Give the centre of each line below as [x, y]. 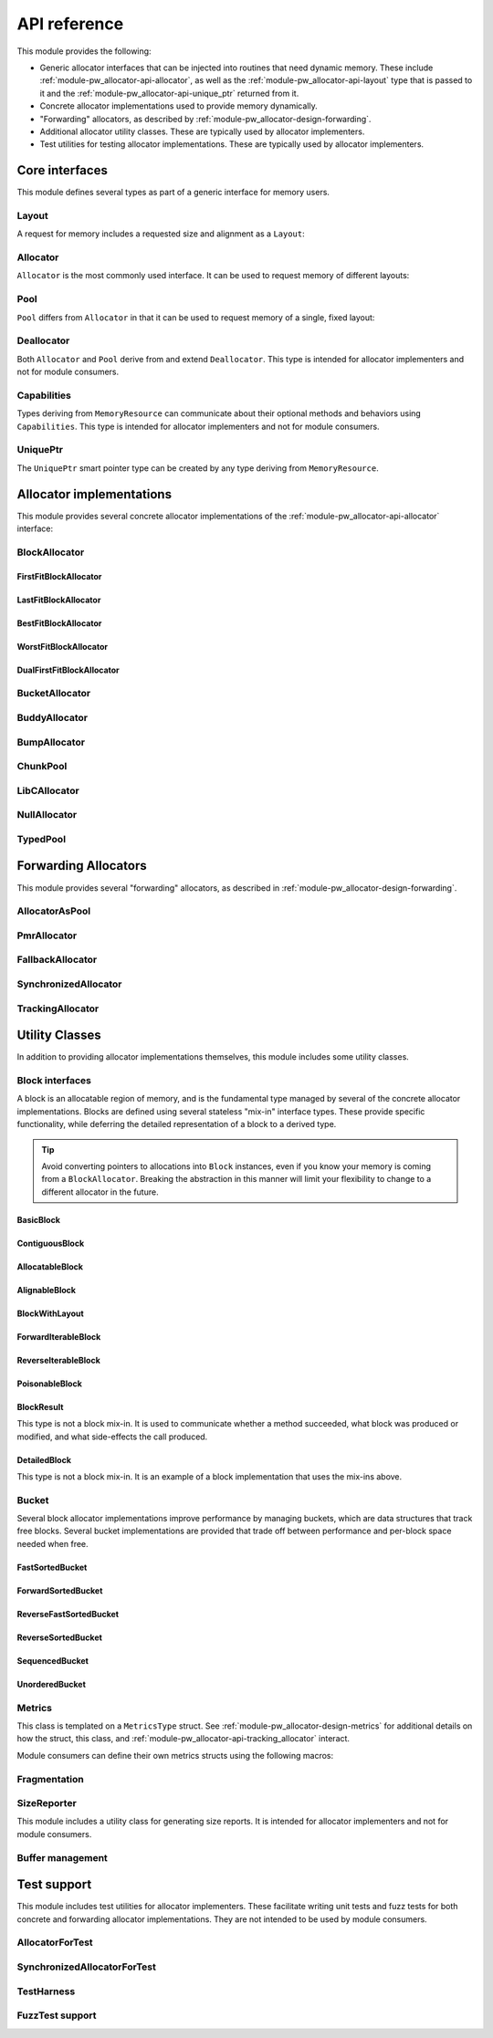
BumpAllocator [51, 742]
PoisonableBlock [49, 1384]
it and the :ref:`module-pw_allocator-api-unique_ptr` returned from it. [169, 93]
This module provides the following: [84, 51]
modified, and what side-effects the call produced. [112, 1437]
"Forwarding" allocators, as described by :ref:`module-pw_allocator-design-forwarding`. [205, 119]
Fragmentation [50, 1779]
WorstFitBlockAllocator [63, 646]
